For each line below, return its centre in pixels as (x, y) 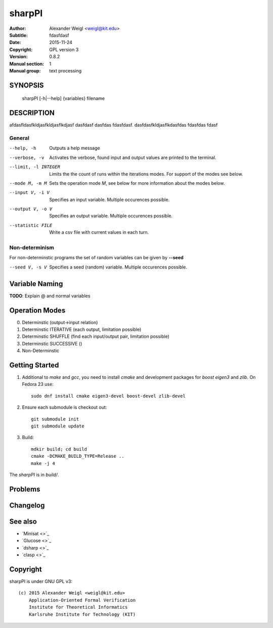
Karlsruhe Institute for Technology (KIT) (82, 614)
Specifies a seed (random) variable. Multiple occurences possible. (118, 267)
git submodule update (58, 426)
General (19, 138)
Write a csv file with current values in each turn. (99, 232)
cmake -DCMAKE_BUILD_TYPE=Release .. (78, 456)
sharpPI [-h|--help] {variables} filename (63, 98)
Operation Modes (37, 310)
